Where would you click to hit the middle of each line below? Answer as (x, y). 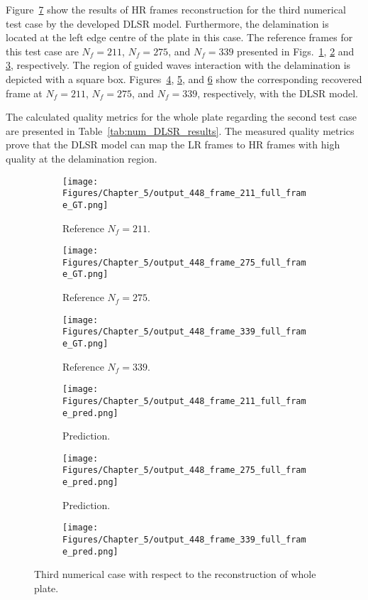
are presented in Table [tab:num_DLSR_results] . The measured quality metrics (180, 130)
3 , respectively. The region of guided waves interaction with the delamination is (178, 65)
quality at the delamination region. (82, 158)
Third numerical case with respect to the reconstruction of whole (175, 574)
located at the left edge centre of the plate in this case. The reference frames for (179, 37)
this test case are (42, 51)
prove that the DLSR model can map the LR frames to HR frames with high (173, 144)
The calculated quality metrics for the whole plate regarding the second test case (182, 117)
